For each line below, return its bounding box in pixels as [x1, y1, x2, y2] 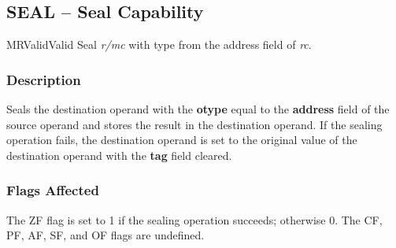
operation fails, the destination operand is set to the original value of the [6, 131, 357, 148]
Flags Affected [6, 180, 99, 200]
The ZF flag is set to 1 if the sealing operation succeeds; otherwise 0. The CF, [6, 211, 383, 228]
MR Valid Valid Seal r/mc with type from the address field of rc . [6, 36, 312, 53]
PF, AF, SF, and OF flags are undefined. [6, 227, 205, 243]
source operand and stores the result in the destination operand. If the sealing [6, 116, 383, 132]
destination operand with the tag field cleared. [6, 146, 232, 163]
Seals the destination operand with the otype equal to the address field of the [6, 101, 390, 117]
